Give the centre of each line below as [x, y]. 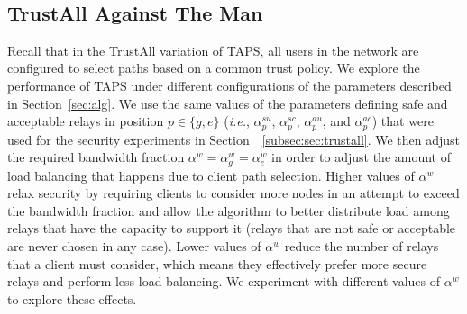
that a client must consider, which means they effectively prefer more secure [217, 263]
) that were [403, 121]
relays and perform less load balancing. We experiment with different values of [224, 281]
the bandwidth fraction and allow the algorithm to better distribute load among [229, 210]
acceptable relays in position [86, 121]
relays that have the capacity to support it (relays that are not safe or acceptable [232, 228]
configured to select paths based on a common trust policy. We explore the [214, 68]
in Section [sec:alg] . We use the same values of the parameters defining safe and [228, 103]
